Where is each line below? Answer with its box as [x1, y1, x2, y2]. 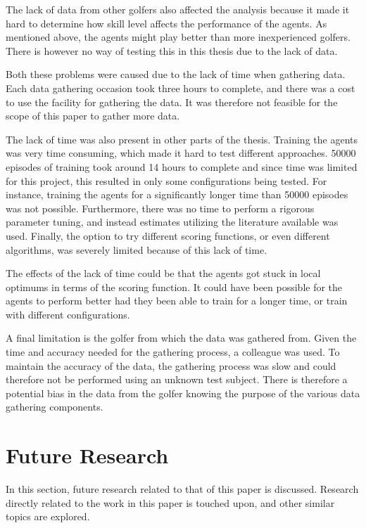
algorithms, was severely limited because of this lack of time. [6, 242, 267, 257]
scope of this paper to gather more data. [6, 108, 180, 123]
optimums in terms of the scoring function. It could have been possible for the [6, 279, 343, 294]
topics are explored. [6, 509, 90, 524]
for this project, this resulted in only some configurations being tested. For [6, 173, 327, 188]
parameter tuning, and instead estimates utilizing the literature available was [6, 214, 339, 229]
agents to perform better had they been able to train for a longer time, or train [6, 293, 348, 308]
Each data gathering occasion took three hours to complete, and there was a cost [6, 80, 355, 95]
